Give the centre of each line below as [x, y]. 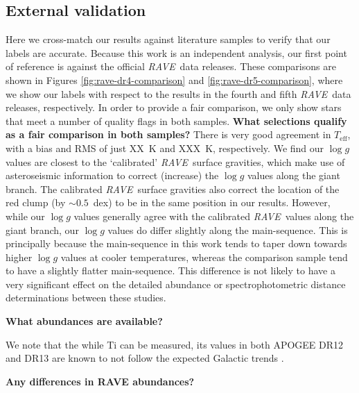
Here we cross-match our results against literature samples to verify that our [168, 39]
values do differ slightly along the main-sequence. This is [228, 229]
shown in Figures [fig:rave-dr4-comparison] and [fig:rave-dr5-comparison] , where [174, 80]
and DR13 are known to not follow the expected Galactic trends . [145, 358]
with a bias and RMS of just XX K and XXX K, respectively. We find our [165, 148]
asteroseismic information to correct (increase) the [112, 175]
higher [19, 257]
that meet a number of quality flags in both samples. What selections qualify [176, 120]
